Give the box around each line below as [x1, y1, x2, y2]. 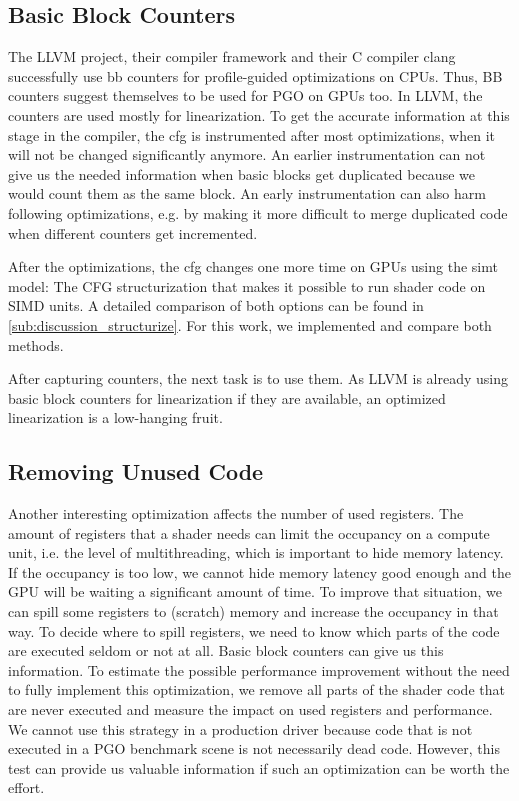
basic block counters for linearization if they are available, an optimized [8, 387, 446, 408]
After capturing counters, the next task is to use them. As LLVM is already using [8, 368, 509, 389]
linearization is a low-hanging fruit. [8, 407, 223, 428]
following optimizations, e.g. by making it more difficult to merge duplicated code [8, 202, 508, 223]
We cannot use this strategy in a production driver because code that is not [8, 718, 473, 739]
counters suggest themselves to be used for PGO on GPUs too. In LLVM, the [8, 85, 483, 106]
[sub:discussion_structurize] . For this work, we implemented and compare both [8, 314, 492, 335]
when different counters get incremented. [8, 222, 258, 243]
